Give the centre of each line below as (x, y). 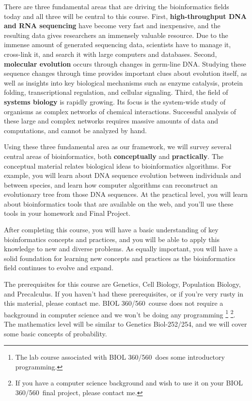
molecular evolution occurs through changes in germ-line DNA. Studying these (125, 63)
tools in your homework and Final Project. (67, 213)
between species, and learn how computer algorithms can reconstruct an (111, 184)
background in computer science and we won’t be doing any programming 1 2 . (120, 314)
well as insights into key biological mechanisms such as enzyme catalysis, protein (123, 82)
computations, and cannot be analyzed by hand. (75, 130)
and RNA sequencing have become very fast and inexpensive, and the (112, 26)
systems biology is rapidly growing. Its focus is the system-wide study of (115, 101)
